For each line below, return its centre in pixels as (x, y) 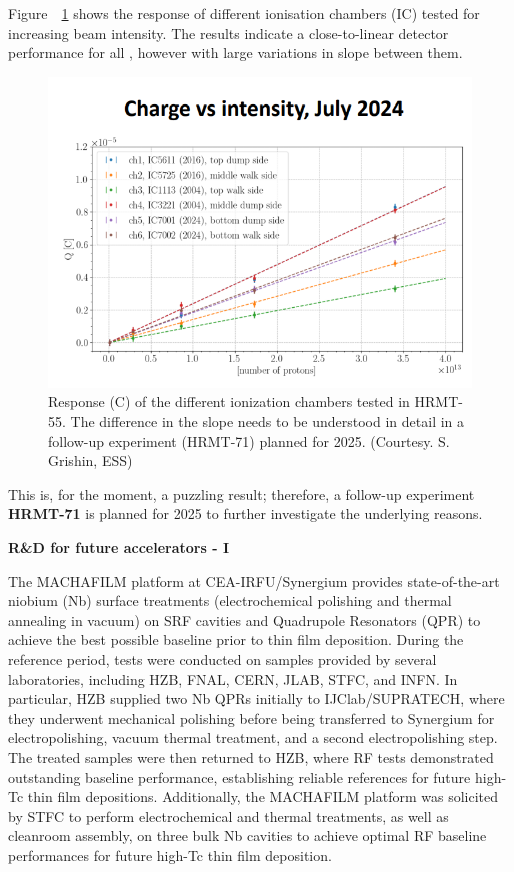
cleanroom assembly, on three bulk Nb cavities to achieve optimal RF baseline (247, 835)
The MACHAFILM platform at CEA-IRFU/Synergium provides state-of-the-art (254, 580)
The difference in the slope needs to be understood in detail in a (267, 421)
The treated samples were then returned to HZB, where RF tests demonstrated (251, 756)
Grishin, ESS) (90, 460)
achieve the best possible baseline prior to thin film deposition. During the (236, 639)
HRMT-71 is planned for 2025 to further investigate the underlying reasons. (245, 513)
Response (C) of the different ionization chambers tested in (229, 401)
